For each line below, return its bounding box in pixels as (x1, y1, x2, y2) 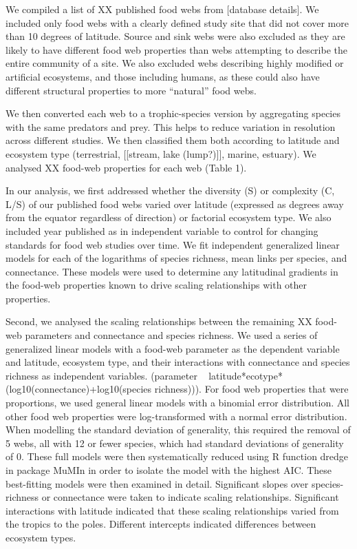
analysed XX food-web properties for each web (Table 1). (6, 160, 247, 174)
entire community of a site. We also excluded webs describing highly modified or (6, 56, 344, 70)
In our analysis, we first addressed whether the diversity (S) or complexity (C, (6, 183, 335, 198)
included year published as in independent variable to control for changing (6, 223, 318, 238)
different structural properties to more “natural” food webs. (6, 83, 257, 97)
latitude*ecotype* (208, 368, 283, 382)
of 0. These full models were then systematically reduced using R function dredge (6, 449, 349, 464)
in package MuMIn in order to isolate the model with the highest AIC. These (6, 463, 332, 477)
